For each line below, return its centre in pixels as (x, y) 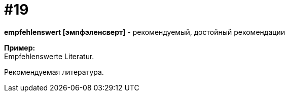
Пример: (20, 47)
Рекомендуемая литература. (54, 72)
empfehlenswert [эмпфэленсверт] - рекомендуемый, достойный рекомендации (145, 32)
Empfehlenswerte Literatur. (49, 56)
